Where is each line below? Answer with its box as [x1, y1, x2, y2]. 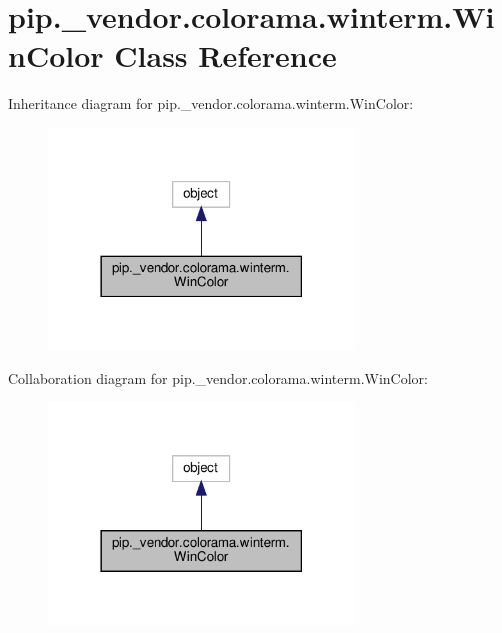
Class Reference [114, 35, 337, 76]
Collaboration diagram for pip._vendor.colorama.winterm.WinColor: [8, 367, 428, 388]
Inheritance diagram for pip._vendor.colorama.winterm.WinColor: [8, 93, 414, 114]
